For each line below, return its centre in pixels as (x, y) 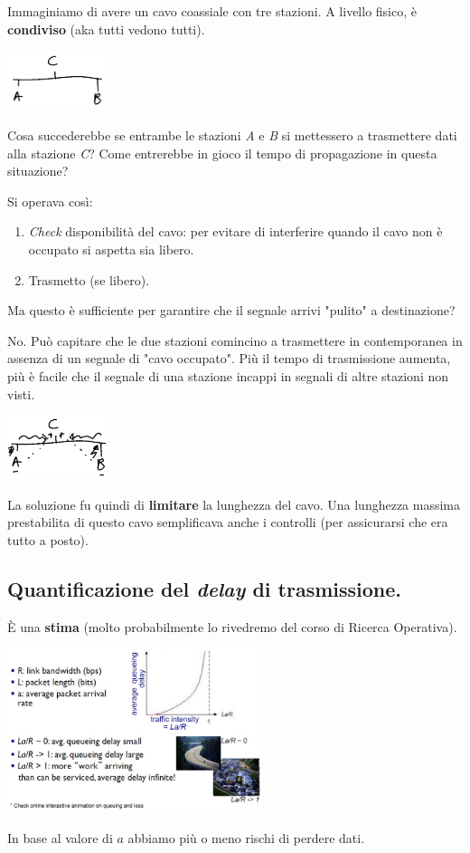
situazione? (38, 171)
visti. (21, 393)
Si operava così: (50, 201)
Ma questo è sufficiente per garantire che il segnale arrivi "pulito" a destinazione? (231, 310)
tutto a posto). (48, 539)
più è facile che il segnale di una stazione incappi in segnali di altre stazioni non (228, 375)
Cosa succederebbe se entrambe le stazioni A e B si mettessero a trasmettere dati (232, 134)
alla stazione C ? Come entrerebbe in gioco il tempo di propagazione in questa (222, 153)
